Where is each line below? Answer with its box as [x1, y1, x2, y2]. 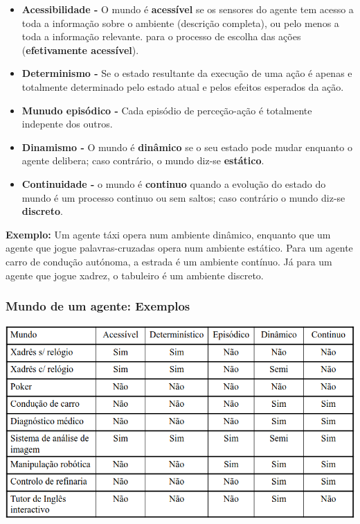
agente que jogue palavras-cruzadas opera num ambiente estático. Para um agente [6, 241, 353, 255]
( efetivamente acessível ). [21, 42, 139, 57]
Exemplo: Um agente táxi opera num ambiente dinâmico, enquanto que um [6, 227, 331, 241]
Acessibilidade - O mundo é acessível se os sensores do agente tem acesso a [21, 2, 354, 16]
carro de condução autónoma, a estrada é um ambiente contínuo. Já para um [6, 254, 332, 268]
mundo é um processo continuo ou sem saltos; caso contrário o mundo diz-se [21, 190, 345, 204]
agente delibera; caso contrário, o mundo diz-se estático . [21, 153, 264, 168]
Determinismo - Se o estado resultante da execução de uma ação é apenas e [21, 66, 352, 80]
